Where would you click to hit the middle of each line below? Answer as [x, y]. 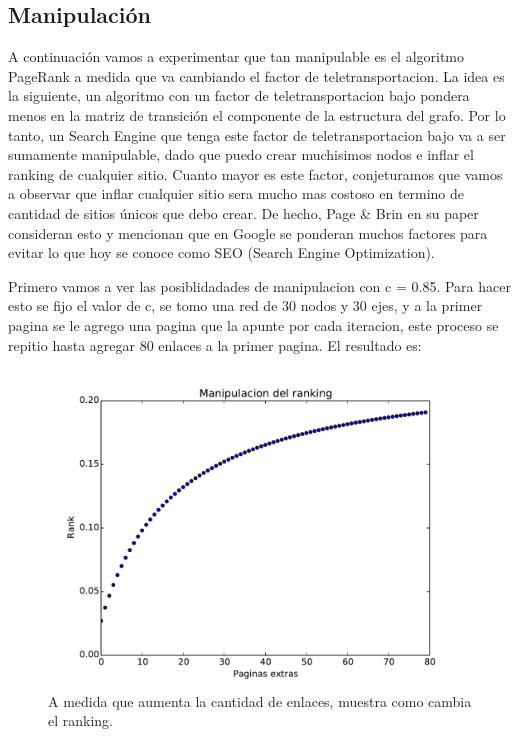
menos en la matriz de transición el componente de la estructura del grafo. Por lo [257, 114]
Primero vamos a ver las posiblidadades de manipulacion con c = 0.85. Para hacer [259, 285]
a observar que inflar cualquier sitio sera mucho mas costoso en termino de [236, 193]
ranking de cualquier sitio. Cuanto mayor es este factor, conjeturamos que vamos [255, 173]
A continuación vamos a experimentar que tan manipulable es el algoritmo [236, 56]
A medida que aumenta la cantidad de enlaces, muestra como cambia [260, 700]
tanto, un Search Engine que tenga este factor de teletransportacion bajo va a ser [257, 134]
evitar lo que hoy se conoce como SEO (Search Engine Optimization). [221, 252]
